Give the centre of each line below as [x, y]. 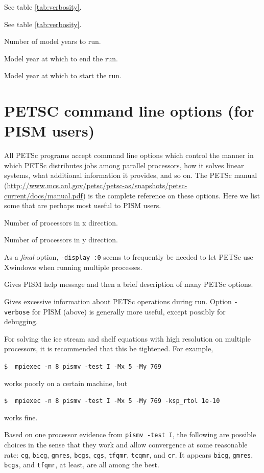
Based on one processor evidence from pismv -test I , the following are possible [130, 434]
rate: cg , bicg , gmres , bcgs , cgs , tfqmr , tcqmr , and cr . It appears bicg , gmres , [129, 454]
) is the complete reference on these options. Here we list [172, 195]
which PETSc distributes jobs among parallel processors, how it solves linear [124, 165]
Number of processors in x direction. [61, 222]
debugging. [21, 321]
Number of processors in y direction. [61, 240]
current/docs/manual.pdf [44, 195]
